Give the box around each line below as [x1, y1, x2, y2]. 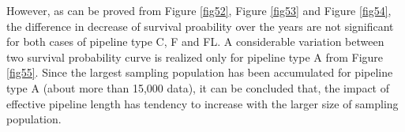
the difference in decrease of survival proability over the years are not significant [6, 17, 394, 34]
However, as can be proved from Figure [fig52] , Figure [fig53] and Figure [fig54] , [6, 2, 392, 18]
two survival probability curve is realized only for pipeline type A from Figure [6, 48, 384, 65]
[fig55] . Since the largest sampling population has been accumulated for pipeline [6, 64, 393, 81]
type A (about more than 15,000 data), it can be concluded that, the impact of [6, 79, 390, 96]
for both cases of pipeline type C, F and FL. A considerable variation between [6, 33, 384, 50]
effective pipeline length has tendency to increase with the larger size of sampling [6, 95, 399, 111]
